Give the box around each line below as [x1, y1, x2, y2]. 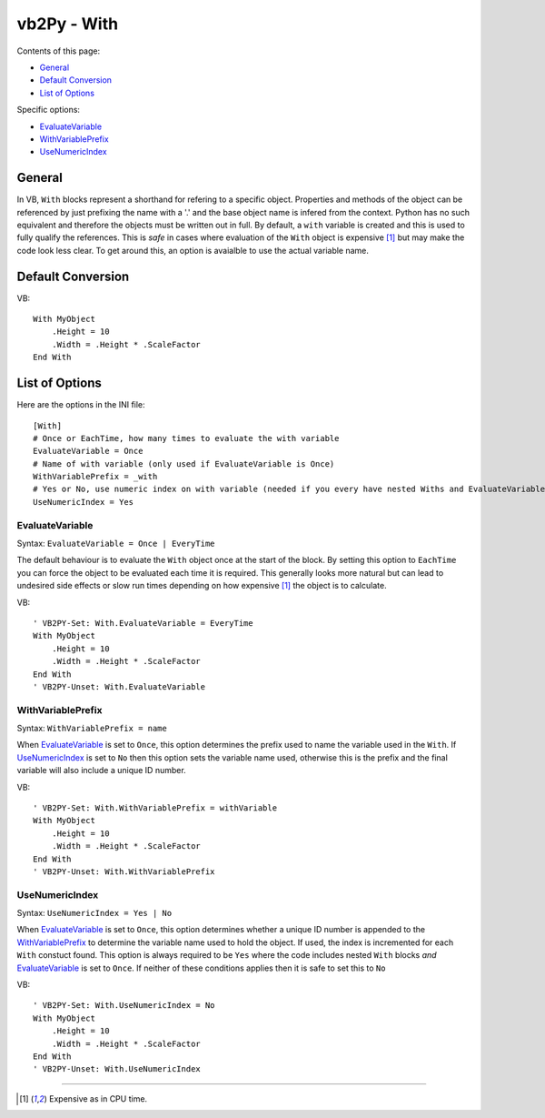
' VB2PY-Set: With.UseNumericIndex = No [33, 1001, 215, 1011]
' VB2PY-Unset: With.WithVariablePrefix [33, 866, 215, 877]
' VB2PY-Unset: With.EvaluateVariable [33, 681, 206, 691]
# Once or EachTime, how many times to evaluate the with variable [33, 433, 340, 443]
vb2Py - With [16, 14, 118, 34]
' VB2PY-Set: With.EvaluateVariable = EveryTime [33, 618, 253, 628]
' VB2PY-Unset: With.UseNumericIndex [33, 1064, 202, 1074]
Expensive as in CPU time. [48, 1093, 148, 1104]
